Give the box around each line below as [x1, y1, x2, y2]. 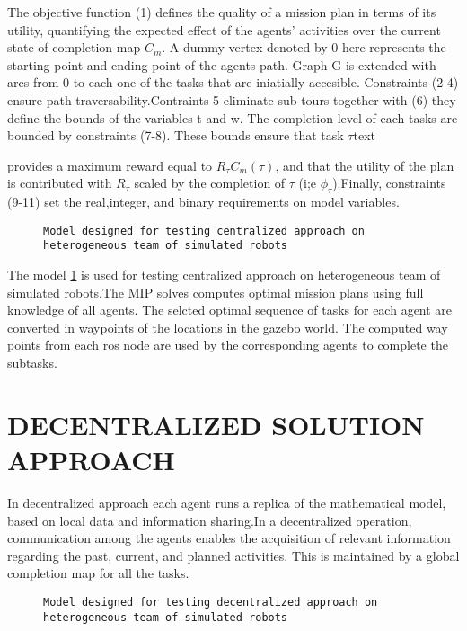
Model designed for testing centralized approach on [43, 224, 365, 237]
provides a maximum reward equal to [7, 156, 213, 174]
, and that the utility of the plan [275, 156, 454, 174]
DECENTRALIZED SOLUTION [7, 405, 425, 442]
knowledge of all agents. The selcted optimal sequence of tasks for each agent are [7, 300, 453, 319]
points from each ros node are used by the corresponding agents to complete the [7, 335, 448, 354]
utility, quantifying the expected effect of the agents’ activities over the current [7, 20, 441, 39]
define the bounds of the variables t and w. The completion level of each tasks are [7, 108, 458, 127]
